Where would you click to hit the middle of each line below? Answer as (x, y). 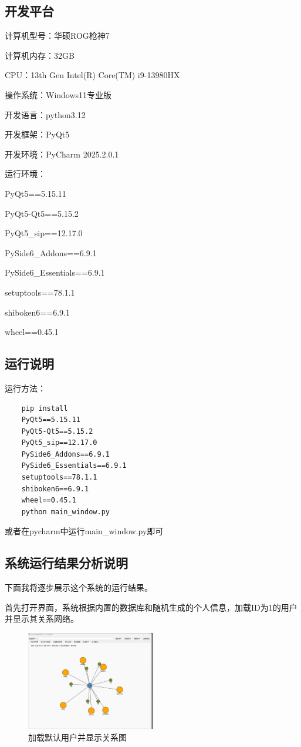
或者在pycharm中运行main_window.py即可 (84, 531)
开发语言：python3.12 (45, 114)
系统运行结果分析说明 (66, 563)
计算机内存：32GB (40, 55)
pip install (45, 408)
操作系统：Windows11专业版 (58, 94)
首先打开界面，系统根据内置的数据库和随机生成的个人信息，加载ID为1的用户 (151, 607)
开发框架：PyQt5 (37, 134)
